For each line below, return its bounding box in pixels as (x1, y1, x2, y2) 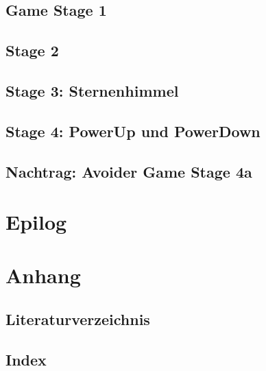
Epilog (5, 208, 67, 236)
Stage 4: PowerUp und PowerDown (5, 120, 261, 141)
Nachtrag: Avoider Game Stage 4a (5, 160, 252, 182)
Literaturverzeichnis (5, 309, 150, 330)
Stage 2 (5, 40, 59, 61)
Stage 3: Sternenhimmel (5, 80, 179, 101)
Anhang (5, 261, 81, 289)
